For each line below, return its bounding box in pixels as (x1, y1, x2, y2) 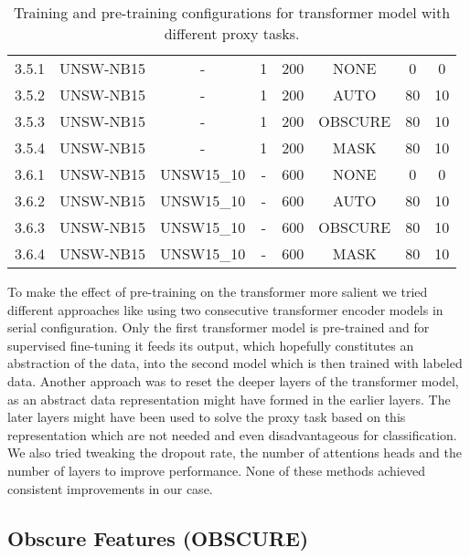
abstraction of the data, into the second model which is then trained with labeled (7, 353, 463, 373)
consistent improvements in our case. (7, 479, 213, 498)
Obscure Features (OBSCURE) (7, 523, 309, 552)
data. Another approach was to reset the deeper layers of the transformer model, (7, 371, 459, 390)
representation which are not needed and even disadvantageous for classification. (7, 425, 457, 444)
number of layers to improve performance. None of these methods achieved (7, 460, 425, 479)
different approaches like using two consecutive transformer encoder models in (7, 300, 443, 319)
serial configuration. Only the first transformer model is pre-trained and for (7, 318, 430, 337)
